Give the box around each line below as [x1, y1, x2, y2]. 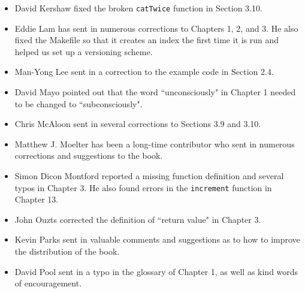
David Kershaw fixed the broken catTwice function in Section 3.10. [14, 2, 262, 14]
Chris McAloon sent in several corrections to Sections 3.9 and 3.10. [14, 117, 261, 130]
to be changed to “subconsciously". [14, 97, 143, 110]
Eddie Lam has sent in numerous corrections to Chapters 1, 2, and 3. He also [14, 22, 298, 34]
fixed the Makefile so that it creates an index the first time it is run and [14, 34, 279, 46]
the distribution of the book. [14, 245, 120, 258]
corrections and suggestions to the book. [14, 149, 163, 162]
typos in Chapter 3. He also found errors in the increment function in [14, 181, 272, 194]
